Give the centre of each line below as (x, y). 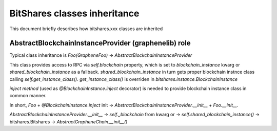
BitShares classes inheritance (74, 13)
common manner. (28, 96)
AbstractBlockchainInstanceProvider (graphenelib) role (100, 43)
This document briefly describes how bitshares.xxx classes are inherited (86, 29)
